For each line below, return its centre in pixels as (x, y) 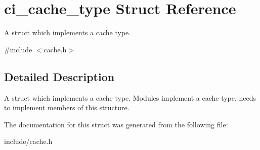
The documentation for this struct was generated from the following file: (116, 124)
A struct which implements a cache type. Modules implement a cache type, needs (130, 97)
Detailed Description (59, 76)
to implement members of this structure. (67, 107)
